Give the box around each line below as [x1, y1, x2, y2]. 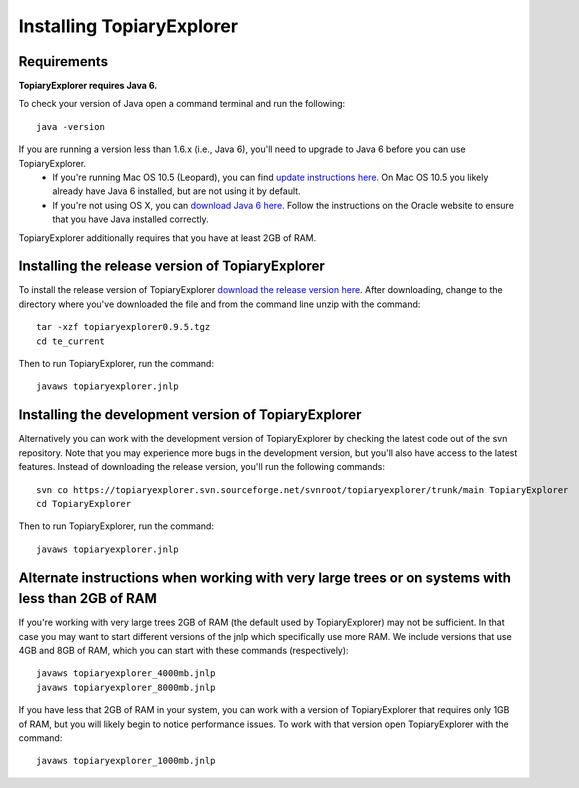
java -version [36, 121, 105, 132]
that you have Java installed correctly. [52, 213, 209, 225]
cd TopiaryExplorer [36, 498, 132, 509]
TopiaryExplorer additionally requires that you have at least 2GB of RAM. [18, 231, 317, 244]
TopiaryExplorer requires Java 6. [18, 80, 158, 92]
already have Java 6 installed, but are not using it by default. [52, 185, 301, 197]
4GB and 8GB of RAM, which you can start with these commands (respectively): [18, 644, 349, 656]
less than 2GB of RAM [18, 590, 157, 607]
